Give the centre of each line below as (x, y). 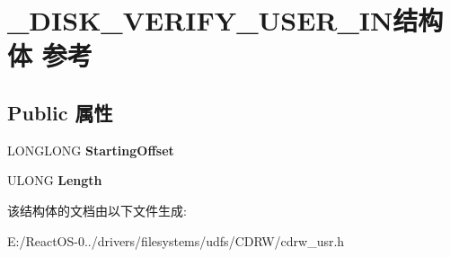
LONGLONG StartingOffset (91, 150)
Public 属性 (60, 112)
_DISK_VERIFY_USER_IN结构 (225, 20)
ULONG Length (55, 180)
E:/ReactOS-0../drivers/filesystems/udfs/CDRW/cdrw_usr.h (176, 240)
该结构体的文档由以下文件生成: (97, 210)
